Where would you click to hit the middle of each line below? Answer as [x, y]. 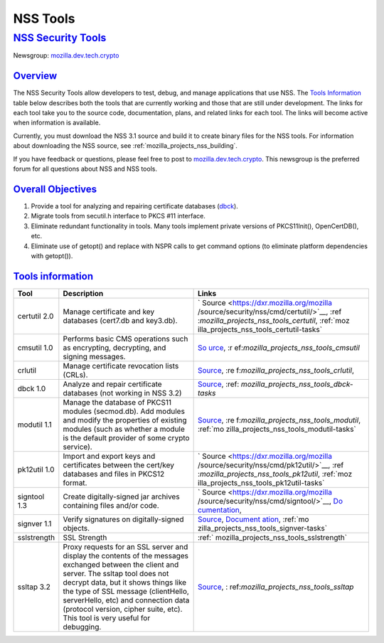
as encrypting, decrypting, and [114, 347]
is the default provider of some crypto [126, 437]
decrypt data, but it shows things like [125, 582]
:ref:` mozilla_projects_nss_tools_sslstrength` [272, 537]
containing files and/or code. [111, 505]
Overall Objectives [55, 189]
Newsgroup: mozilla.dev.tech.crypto [66, 55]
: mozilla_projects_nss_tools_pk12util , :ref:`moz [274, 474]
